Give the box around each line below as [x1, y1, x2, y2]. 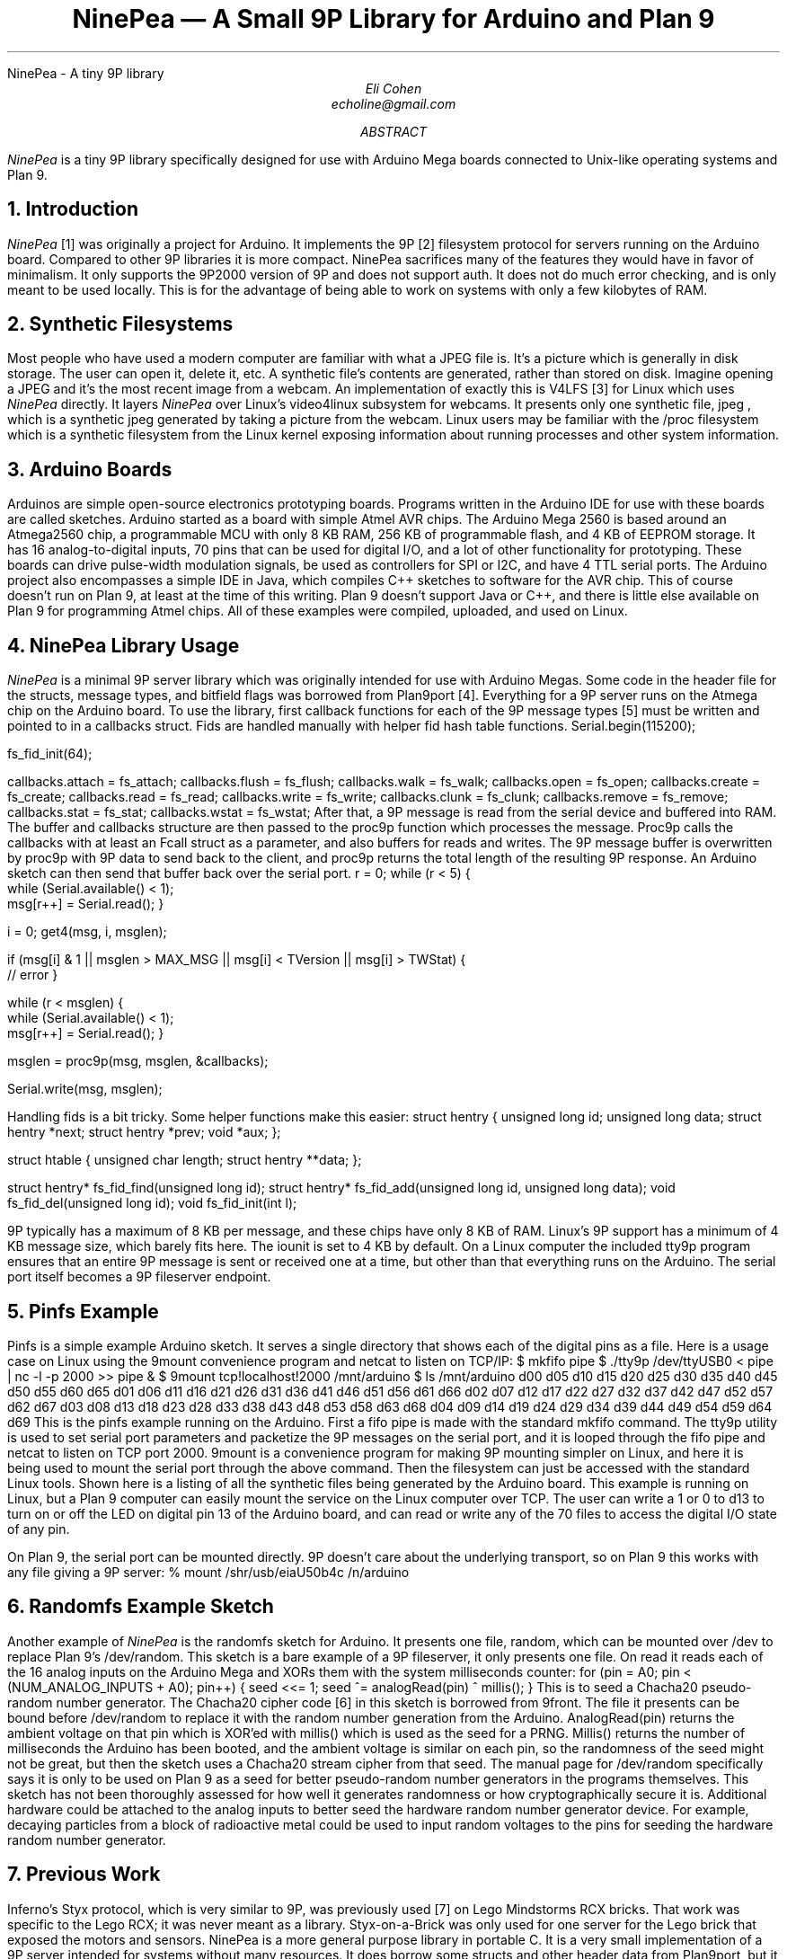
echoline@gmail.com [331, 95, 456, 111]
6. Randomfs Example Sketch [7, 1595, 274, 1618]
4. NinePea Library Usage [7, 634, 240, 657]
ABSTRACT [359, 123, 428, 139]
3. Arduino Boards [7, 457, 172, 481]
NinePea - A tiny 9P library [7, 65, 164, 81]
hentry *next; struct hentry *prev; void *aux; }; [7, 1124, 281, 1140]
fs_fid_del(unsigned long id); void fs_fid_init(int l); [7, 1195, 297, 1211]
